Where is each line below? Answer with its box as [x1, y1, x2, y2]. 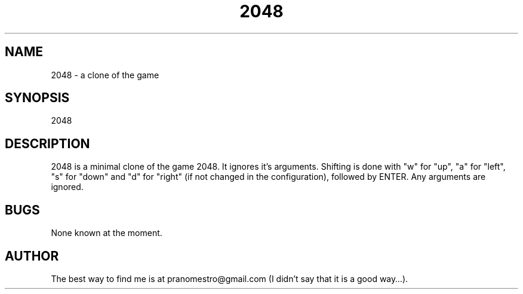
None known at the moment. [51, 228, 162, 238]
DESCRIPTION [5, 136, 90, 151]
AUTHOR [5, 248, 59, 264]
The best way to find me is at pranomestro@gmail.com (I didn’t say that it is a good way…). [51, 273, 408, 284]
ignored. [51, 182, 84, 192]
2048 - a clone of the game [51, 69, 159, 80]
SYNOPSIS [5, 90, 70, 106]
